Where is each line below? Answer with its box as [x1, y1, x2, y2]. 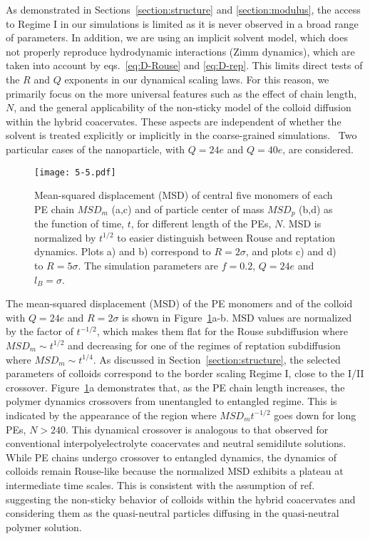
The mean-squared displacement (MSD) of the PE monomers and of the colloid [6, 296, 353, 311]
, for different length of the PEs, [130, 216, 272, 231]
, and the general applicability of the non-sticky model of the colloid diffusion [14, 100, 351, 115]
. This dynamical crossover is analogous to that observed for [66, 421, 329, 436]
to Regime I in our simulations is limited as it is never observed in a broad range [6, 16, 359, 31]
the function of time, [34, 216, 125, 231]
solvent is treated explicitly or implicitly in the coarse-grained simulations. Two [6, 128, 357, 143]
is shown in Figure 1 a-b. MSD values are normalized [122, 309, 352, 324]
